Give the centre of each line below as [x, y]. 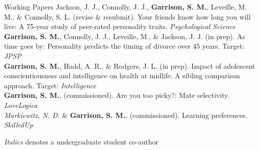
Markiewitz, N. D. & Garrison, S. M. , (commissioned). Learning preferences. [126, 115]
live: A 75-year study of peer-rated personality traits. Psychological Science [120, 26]
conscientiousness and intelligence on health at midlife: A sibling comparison [122, 76]
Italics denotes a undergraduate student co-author [81, 141]
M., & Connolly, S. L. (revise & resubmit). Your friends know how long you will [127, 16]
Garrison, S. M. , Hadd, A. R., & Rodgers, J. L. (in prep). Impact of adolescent [130, 65]
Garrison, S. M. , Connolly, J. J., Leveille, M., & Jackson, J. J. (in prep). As [125, 36]
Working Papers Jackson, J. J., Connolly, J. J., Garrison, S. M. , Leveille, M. [125, 7]
